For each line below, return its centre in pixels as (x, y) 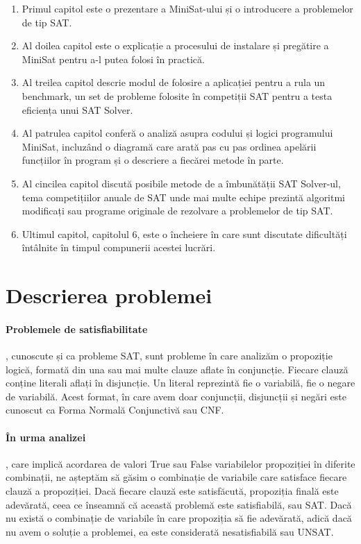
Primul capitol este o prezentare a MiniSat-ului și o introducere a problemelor (187, 8)
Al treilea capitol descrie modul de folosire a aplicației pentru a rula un (174, 82)
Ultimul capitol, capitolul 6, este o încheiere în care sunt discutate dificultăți (184, 233)
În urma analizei (46, 437)
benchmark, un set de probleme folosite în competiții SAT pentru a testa (177, 95)
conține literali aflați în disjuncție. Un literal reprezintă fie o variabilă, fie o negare (180, 383)
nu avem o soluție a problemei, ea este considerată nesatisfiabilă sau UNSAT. (170, 531)
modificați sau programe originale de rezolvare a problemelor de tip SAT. (177, 211)
